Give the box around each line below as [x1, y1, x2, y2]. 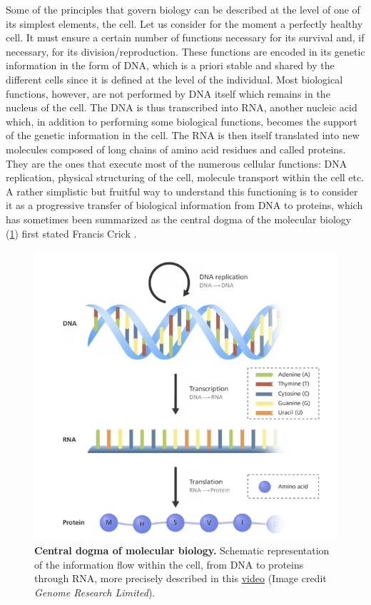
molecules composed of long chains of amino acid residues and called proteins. [6, 141, 346, 156]
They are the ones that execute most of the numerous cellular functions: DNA [6, 156, 347, 171]
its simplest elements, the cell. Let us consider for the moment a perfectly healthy [6, 16, 363, 31]
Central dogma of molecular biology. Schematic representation [34, 542, 330, 557]
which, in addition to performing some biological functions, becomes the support [6, 113, 357, 128]
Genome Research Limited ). [34, 584, 156, 599]
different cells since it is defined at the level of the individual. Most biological [6, 71, 343, 86]
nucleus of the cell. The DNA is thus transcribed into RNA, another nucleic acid [6, 100, 357, 115]
